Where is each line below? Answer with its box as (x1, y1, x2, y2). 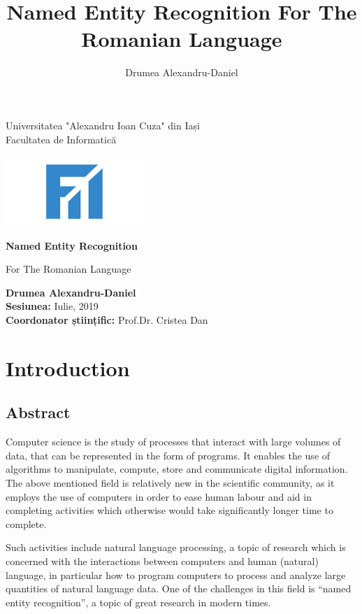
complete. (6, 516, 47, 531)
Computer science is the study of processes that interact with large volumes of (6, 434, 341, 449)
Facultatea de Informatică (6, 131, 117, 146)
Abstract (6, 401, 71, 423)
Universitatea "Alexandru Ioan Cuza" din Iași (6, 117, 200, 132)
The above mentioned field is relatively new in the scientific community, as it (6, 476, 335, 490)
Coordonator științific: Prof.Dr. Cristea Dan (6, 313, 208, 327)
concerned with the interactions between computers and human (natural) (6, 553, 319, 568)
